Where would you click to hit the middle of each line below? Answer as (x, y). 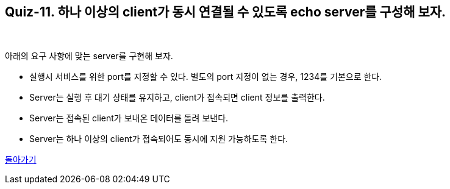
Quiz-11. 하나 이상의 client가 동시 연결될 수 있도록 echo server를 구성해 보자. (226, 12)
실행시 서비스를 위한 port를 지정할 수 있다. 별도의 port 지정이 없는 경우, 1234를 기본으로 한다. (206, 77)
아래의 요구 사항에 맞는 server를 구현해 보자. (89, 56)
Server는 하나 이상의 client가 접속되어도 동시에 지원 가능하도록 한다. (159, 139)
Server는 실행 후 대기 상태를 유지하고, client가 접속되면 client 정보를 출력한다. (177, 98)
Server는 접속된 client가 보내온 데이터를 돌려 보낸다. (129, 118)
